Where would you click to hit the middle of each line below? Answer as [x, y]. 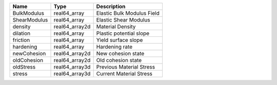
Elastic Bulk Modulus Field [128, 13]
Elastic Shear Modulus [123, 20]
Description [111, 6]
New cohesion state [120, 54]
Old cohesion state [119, 60]
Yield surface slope [120, 40]
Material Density [116, 27]
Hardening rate [114, 47]
